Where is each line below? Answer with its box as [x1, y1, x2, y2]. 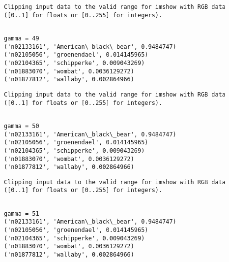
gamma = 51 [4, 210, 39, 217]
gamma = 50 [4, 122, 39, 130]
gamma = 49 [4, 34, 39, 42]
